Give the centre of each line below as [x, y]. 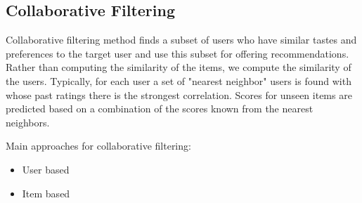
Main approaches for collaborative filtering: [98, 146]
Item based [46, 193]
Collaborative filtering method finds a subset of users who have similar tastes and [181, 40]
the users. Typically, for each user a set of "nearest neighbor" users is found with [179, 80]
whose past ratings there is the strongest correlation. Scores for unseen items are [179, 94]
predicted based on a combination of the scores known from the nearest [160, 109]
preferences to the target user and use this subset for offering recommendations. [177, 53]
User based [46, 169]
